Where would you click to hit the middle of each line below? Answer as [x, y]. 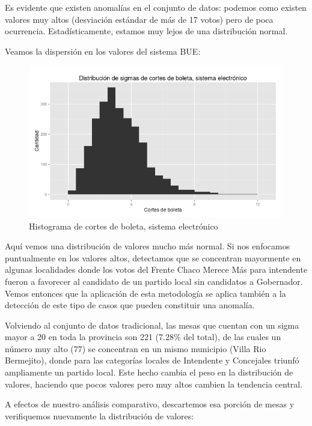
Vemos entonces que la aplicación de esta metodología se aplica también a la [145, 293]
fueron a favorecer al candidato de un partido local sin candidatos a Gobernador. [154, 281]
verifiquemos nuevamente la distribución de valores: [99, 415]
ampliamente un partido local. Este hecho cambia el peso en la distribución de [149, 372]
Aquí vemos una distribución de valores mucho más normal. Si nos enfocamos [148, 246]
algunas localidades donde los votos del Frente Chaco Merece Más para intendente [156, 269]
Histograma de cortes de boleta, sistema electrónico [124, 226]
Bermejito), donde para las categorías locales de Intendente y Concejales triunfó [152, 360]
